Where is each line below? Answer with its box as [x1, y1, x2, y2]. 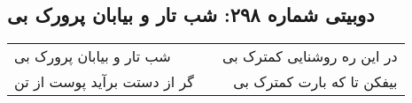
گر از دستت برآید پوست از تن [14, 71, 194, 92]
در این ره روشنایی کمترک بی [222, 46, 398, 67]
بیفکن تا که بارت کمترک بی [233, 71, 398, 92]
